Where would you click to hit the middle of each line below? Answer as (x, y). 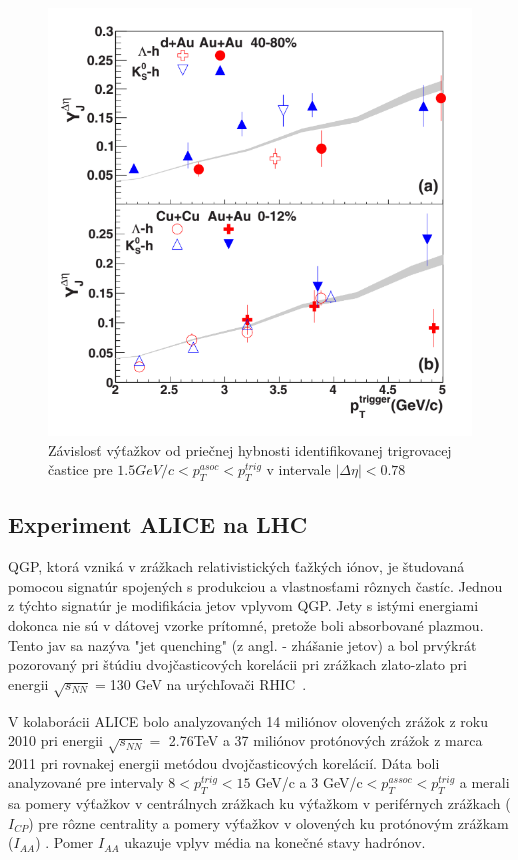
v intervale (298, 469)
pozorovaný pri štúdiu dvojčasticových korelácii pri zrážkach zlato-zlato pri (237, 664)
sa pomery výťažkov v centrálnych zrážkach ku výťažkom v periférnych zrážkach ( (259, 803)
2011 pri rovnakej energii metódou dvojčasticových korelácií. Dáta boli (224, 762)
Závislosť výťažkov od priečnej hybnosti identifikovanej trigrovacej (250, 449)
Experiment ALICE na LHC (158, 524)
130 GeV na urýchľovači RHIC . (208, 683)
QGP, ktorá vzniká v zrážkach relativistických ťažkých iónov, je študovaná (236, 566)
